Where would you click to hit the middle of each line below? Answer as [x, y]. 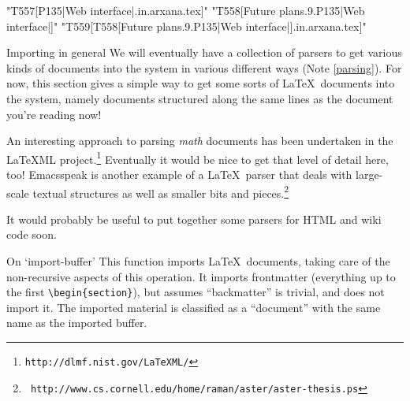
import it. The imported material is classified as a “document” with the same [194, 307]
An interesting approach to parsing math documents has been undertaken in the [200, 141]
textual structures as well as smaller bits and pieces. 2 [161, 191]
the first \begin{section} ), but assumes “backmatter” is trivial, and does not [196, 292]
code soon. [32, 234]
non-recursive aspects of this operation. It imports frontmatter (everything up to [201, 276]
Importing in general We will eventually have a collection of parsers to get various [204, 52]
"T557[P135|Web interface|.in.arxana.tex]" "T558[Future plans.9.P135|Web [186, 10]
